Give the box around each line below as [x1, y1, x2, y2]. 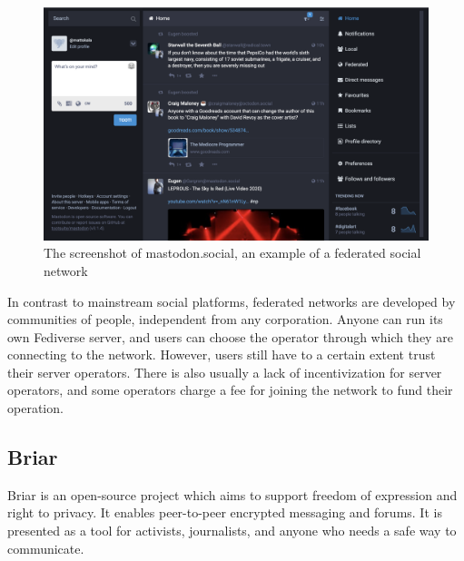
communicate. [7, 538, 84, 557]
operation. [7, 399, 64, 418]
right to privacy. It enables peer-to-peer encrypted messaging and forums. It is [7, 503, 442, 522]
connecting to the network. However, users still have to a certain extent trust [7, 345, 436, 364]
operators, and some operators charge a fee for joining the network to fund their [7, 380, 453, 399]
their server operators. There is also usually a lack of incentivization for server [7, 362, 442, 381]
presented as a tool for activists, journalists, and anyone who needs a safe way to [7, 521, 457, 540]
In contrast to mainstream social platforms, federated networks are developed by [7, 291, 456, 310]
